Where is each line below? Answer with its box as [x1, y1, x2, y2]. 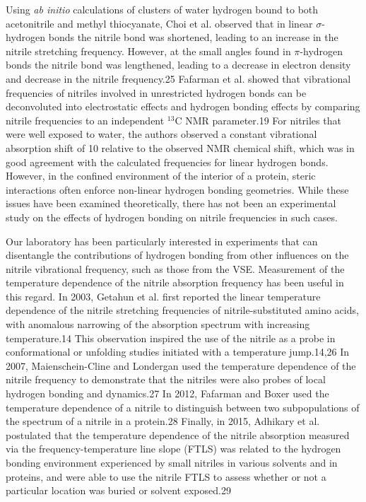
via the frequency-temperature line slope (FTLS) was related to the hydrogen [6, 441, 341, 456]
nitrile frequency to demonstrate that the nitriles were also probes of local [6, 372, 326, 387]
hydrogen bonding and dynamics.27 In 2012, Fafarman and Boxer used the [6, 386, 329, 401]
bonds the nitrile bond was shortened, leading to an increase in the [48, 30, 338, 45]
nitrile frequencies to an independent [6, 112, 165, 127]
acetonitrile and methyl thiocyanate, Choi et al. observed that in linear [6, 16, 313, 30]
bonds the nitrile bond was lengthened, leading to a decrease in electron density [6, 57, 351, 72]
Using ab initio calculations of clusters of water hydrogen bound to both [6, 2, 319, 16]
